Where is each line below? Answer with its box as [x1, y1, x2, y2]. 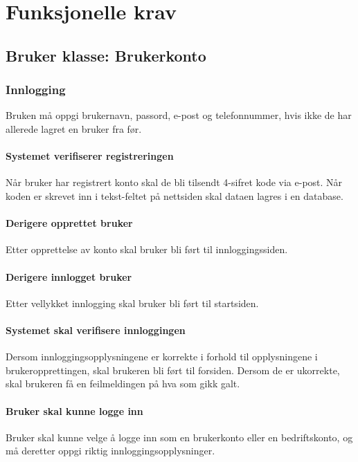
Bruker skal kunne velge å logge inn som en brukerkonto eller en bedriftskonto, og [6, 429, 353, 444]
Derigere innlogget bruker [6, 269, 132, 284]
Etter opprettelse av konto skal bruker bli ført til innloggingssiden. [6, 242, 288, 257]
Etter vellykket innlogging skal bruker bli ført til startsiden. [6, 295, 259, 310]
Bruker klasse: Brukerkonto [6, 44, 206, 66]
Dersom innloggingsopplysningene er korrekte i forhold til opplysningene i [6, 349, 318, 364]
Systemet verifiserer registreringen [6, 149, 174, 163]
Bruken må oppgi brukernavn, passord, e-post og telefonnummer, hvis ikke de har [6, 108, 352, 122]
